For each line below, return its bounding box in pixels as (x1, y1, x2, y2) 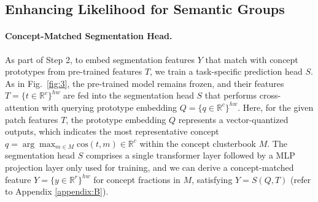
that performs (204, 89, 257, 102)
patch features (5, 113, 58, 125)
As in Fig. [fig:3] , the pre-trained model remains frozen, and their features (5, 77, 284, 89)
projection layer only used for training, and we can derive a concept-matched (5, 160, 294, 173)
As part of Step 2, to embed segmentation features (5, 53, 195, 65)
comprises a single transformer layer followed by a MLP (85, 149, 295, 162)
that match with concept (205, 53, 298, 65)
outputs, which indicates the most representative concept (5, 125, 219, 138)
